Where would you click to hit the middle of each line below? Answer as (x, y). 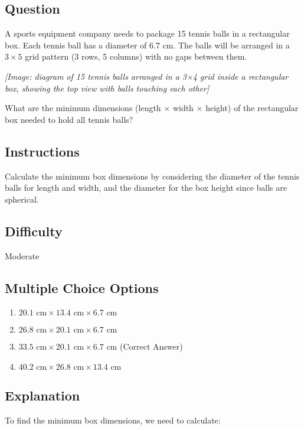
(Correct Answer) (151, 346)
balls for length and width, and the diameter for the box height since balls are (146, 188)
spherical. (22, 199)
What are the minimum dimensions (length (83, 108)
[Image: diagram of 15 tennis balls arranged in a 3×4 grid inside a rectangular (147, 76)
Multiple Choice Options (82, 287)
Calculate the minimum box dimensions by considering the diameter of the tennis (152, 176)
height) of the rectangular (252, 108)
